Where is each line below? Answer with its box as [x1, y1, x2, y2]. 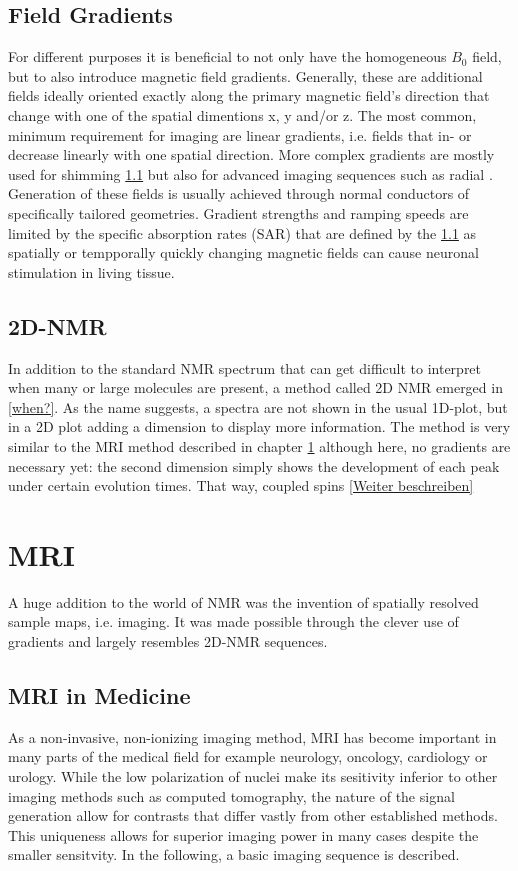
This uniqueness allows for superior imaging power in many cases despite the [8, 824, 479, 845]
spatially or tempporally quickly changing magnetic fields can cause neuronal [8, 242, 479, 263]
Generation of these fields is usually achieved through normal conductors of [8, 183, 470, 204]
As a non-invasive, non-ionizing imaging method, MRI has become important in [8, 726, 497, 747]
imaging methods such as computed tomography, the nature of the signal [8, 785, 455, 806]
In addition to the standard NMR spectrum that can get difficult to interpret [8, 357, 482, 378]
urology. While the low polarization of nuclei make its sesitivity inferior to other [8, 765, 498, 786]
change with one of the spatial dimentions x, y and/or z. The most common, [8, 104, 477, 125]
